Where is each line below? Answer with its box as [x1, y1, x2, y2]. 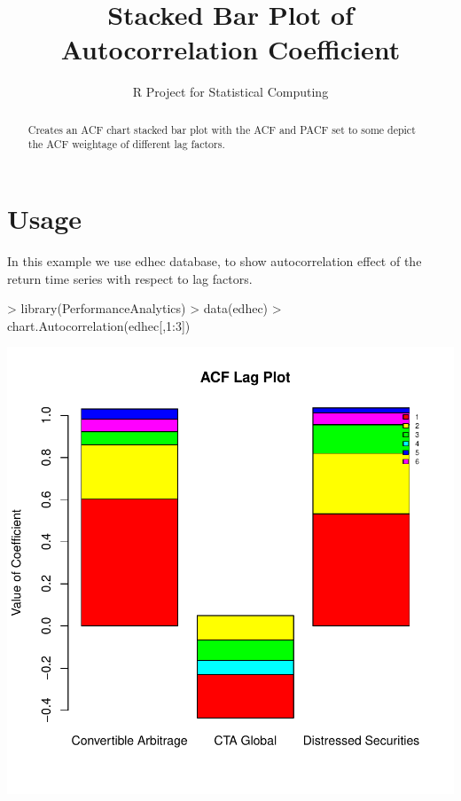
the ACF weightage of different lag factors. [27, 137, 225, 152]
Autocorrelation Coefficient [60, 31, 401, 67]
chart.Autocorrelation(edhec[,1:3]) [7, 316, 191, 334]
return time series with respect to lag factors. [7, 269, 253, 287]
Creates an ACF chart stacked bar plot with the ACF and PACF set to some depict [27, 122, 416, 137]
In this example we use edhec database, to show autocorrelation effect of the [7, 251, 422, 270]
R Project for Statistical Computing [132, 82, 329, 101]
